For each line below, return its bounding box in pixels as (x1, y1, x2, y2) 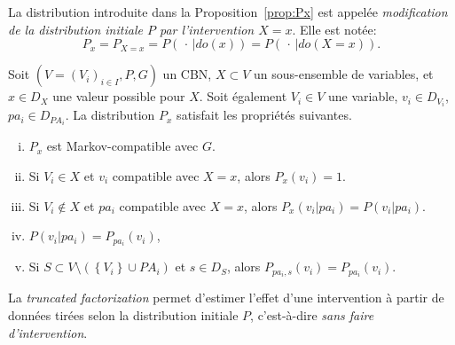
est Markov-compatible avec (46, 137, 199, 155)
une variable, (328, 87, 398, 106)
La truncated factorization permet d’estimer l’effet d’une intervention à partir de (8, 288, 444, 307)
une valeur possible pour (52, 87, 185, 106)
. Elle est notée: (292, 20, 377, 38)
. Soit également (199, 87, 287, 106)
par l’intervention (159, 20, 255, 38)
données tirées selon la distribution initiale (8, 305, 239, 324)
